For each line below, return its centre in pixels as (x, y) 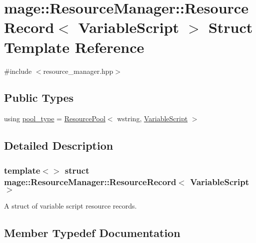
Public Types (39, 98)
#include (18, 71)
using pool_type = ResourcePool (55, 119)
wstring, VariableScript (152, 119)
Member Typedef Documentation (92, 232)
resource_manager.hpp (78, 71)
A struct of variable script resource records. (70, 205)
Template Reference (74, 47)
